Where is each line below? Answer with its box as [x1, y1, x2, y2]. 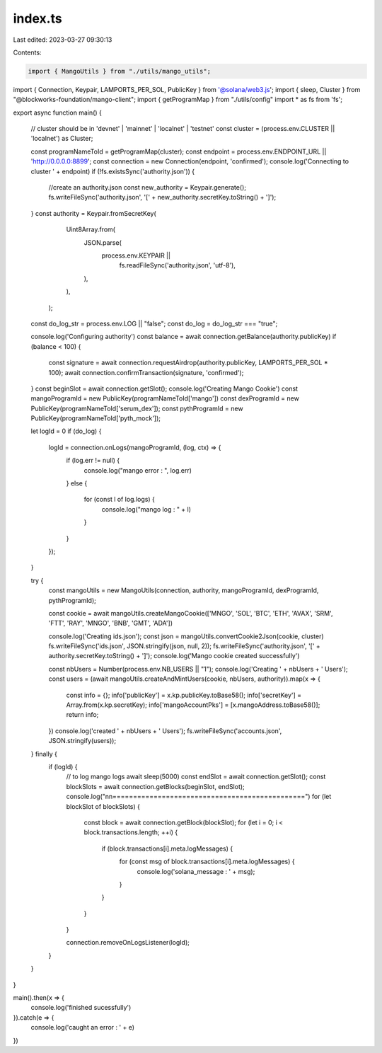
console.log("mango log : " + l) [101, 505, 191, 513]
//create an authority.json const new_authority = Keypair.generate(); [48, 183, 247, 192]
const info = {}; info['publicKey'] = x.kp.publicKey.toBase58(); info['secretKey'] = [66, 691, 302, 699]
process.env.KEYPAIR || [101, 251, 171, 260]
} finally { [30, 749, 58, 758]
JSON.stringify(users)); [48, 737, 117, 745]
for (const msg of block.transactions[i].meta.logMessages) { [119, 857, 295, 866]
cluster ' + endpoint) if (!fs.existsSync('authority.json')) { [30, 167, 195, 175]
